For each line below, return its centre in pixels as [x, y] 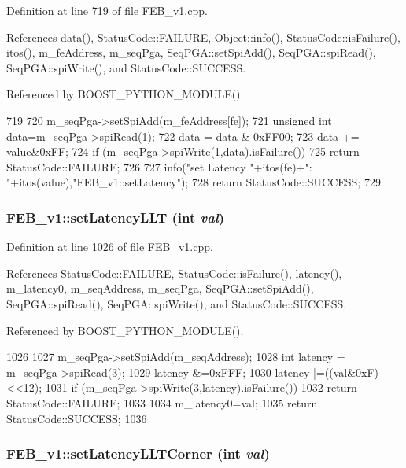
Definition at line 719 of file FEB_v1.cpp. [107, 10]
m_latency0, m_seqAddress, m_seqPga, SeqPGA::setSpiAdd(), [160, 288]
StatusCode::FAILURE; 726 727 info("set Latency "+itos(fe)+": [159, 166]
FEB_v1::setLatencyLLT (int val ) [116, 217]
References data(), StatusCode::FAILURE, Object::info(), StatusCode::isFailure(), [203, 37]
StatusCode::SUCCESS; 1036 [77, 418]
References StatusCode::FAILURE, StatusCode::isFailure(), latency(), [174, 273]
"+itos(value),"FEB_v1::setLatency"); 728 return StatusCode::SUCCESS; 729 [194, 182]
